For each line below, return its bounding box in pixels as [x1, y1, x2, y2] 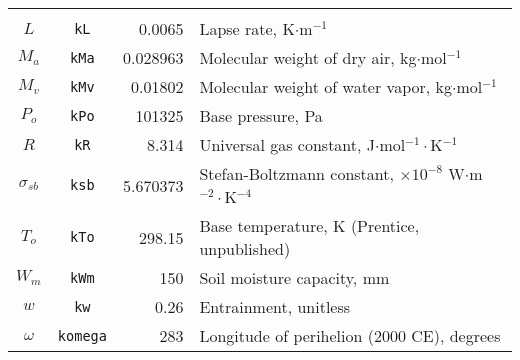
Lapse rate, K [199, 17, 295, 40]
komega [57, 327, 107, 344]
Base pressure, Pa [199, 104, 323, 127]
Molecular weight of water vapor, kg [199, 75, 452, 98]
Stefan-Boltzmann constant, [199, 162, 394, 185]
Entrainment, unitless [199, 295, 351, 318]
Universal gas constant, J [199, 133, 376, 156]
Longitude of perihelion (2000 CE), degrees [199, 324, 501, 347]
